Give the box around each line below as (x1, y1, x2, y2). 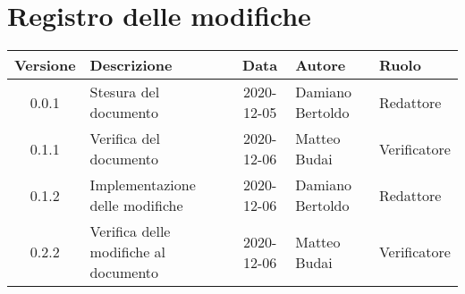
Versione (14, 55, 76, 76)
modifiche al (89, 241, 166, 263)
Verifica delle (89, 221, 171, 242)
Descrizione (89, 55, 173, 76)
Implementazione (89, 174, 196, 196)
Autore (295, 55, 346, 76)
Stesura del (89, 81, 160, 103)
